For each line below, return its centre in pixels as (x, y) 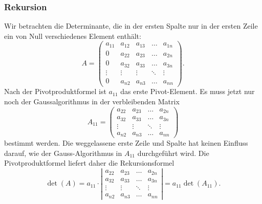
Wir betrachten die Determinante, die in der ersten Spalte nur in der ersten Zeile (131, 26)
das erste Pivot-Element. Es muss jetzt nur (188, 91)
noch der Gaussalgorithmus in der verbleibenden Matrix (92, 101)
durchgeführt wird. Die (173, 153)
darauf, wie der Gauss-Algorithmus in (63, 153)
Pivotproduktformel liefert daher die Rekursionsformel (89, 163)
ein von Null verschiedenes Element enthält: (73, 36)
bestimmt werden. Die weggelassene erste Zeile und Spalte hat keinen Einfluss (126, 143)
